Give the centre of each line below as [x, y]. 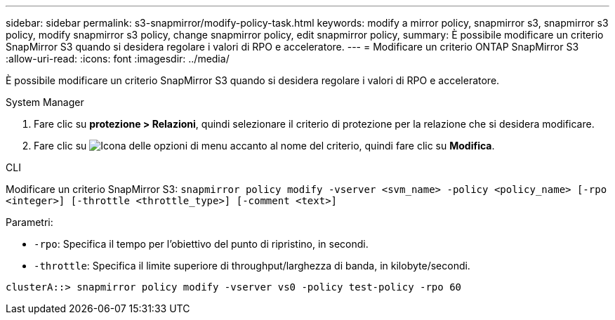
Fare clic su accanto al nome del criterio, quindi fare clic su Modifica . [264, 146]
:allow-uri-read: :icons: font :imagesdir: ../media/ [118, 59]
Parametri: [29, 222]
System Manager [45, 102]
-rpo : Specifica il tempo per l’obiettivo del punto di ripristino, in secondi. [201, 244]
